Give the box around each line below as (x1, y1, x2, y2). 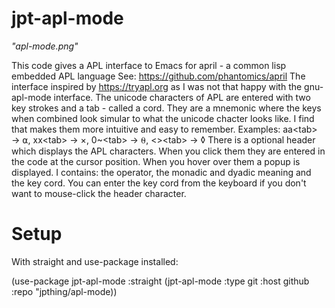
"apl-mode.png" (11, 40, 79, 52)
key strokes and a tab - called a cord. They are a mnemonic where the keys (11, 102, 322, 114)
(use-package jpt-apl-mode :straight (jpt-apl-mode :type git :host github (11, 275, 310, 287)
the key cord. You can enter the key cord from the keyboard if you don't (11, 177, 307, 189)
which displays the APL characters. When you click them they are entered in (11, 145, 326, 157)
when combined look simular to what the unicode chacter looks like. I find (11, 112, 315, 124)
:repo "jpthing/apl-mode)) (11, 285, 118, 297)
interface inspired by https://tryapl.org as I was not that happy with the (11, 80, 303, 92)
